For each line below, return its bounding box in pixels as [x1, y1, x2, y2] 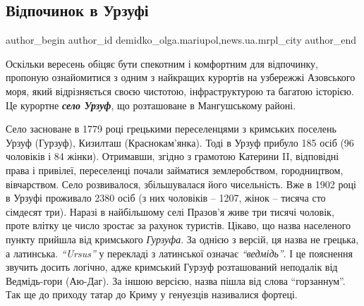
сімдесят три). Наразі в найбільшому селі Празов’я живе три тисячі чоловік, [6, 204, 334, 219]
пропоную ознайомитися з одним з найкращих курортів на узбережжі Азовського [6, 70, 356, 85]
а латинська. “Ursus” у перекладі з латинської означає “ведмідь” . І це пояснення [6, 245, 353, 260]
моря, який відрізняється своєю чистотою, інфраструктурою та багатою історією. [6, 83, 354, 98]
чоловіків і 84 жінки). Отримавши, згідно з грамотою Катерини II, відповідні [6, 149, 339, 164]
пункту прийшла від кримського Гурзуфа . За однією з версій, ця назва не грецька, [6, 231, 359, 246]
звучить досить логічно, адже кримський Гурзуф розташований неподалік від [6, 259, 338, 274]
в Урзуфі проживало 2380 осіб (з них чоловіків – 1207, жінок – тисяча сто [6, 190, 326, 205]
